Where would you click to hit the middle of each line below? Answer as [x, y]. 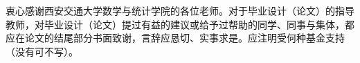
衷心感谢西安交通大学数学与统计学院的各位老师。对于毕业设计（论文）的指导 [180, 10]
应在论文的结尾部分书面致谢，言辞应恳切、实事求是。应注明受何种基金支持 [175, 38]
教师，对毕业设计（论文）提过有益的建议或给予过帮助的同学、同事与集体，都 [180, 24]
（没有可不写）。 [42, 51]
